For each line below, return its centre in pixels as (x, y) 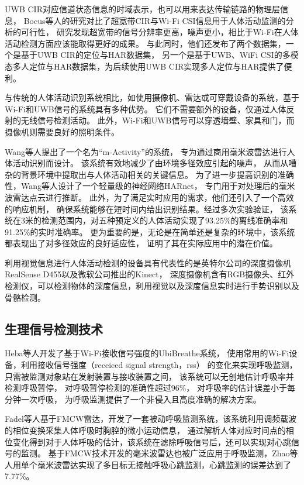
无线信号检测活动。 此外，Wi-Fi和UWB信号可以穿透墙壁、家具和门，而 (158, 120)
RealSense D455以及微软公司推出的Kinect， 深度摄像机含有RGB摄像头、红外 (150, 274)
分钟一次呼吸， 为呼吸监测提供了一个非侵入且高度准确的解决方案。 (133, 399)
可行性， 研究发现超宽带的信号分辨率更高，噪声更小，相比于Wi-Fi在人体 (160, 32)
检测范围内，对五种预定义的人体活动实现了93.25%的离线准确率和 (165, 220)
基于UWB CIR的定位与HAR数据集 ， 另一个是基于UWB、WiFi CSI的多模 (160, 55)
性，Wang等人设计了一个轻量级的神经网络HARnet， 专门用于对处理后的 (142, 186)
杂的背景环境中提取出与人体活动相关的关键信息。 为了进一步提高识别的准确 (149, 174)
